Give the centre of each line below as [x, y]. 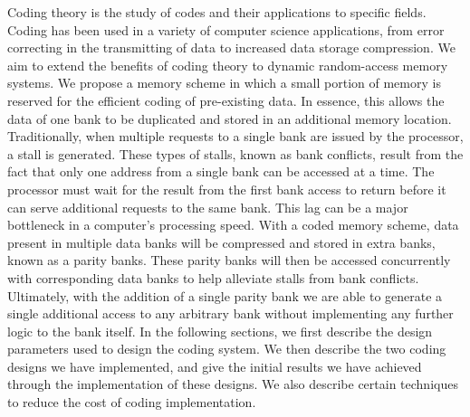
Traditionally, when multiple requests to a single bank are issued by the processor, [235, 136]
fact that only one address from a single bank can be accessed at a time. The [221, 171]
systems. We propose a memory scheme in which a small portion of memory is [224, 83]
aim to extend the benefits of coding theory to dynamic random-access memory [228, 65]
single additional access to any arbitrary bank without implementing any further [230, 313]
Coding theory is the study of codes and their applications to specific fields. [217, 12]
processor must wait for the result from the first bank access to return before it [227, 189]
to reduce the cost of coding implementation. [132, 402]
